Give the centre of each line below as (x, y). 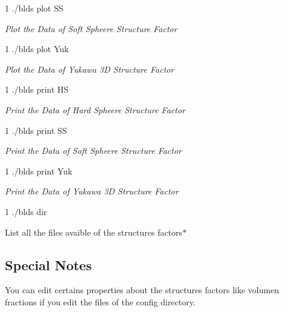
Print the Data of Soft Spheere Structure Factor (94, 151)
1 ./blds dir (26, 211)
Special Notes (48, 264)
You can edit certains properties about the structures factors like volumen (142, 290)
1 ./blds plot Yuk (37, 49)
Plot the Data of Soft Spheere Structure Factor (91, 28)
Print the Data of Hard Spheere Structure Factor (95, 109)
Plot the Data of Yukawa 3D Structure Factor (90, 69)
